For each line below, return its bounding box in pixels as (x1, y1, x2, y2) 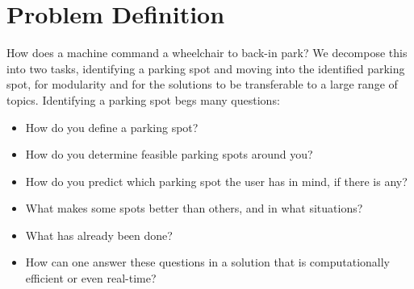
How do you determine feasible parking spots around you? (25, 146, 313, 163)
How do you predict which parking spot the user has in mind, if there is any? (25, 172, 408, 189)
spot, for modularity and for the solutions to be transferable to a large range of (6, 76, 398, 93)
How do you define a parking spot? (25, 118, 199, 135)
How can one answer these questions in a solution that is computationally (25, 254, 391, 270)
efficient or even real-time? (25, 270, 157, 287)
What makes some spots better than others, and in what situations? (25, 200, 363, 217)
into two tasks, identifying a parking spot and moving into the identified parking (6, 60, 405, 76)
